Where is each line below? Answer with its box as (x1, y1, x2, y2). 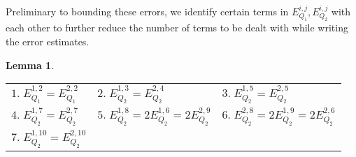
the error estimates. (6, 33, 90, 48)
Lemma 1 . (6, 57, 55, 72)
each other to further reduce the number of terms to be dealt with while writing (6, 20, 348, 35)
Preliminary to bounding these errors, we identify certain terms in (6, 4, 289, 18)
